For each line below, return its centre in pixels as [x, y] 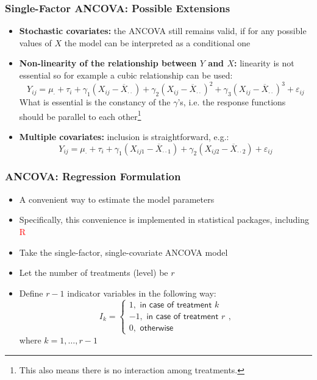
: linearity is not [264, 63]
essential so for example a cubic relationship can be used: [126, 75]
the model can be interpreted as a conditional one [157, 42]
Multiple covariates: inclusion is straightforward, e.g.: [124, 136]
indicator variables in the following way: [142, 293]
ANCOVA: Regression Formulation [93, 176]
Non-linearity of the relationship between [108, 63]
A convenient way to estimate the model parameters [117, 199]
